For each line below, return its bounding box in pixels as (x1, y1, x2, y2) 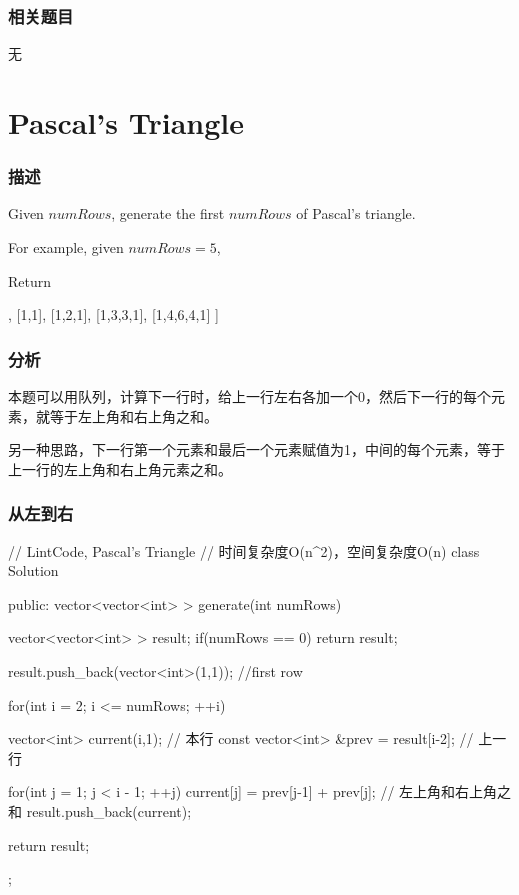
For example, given (8, 237, 124, 257)
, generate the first (111, 203, 225, 224)
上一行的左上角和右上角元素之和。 (8, 458, 232, 479)
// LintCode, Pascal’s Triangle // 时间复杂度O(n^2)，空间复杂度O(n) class (8, 540, 480, 561)
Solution (8, 560, 59, 581)
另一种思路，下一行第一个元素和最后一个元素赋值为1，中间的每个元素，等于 (8, 439, 505, 460)
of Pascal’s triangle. (296, 203, 416, 224)
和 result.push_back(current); (8, 800, 192, 821)
